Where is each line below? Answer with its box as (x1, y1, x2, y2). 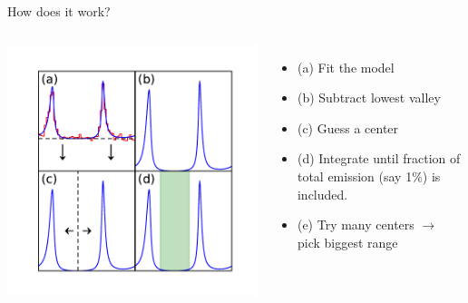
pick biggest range (297, 232, 398, 251)
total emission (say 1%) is (297, 166, 441, 185)
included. (297, 184, 348, 203)
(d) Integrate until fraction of (297, 149, 461, 168)
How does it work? (7, 2, 111, 20)
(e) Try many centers (297, 215, 414, 234)
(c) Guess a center (297, 118, 399, 137)
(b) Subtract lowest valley (297, 88, 441, 107)
